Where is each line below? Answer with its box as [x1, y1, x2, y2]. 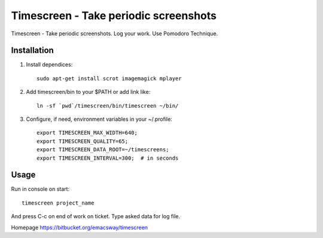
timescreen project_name [22, 199, 95, 206]
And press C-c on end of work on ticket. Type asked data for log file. [11, 213, 181, 220]
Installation [11, 45, 54, 56]
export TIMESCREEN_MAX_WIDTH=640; [36, 129, 138, 136]
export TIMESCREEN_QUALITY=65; [36, 138, 129, 145]
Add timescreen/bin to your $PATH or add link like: [26, 89, 151, 96]
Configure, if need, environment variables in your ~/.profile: [26, 115, 173, 123]
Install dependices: [26, 61, 73, 68]
